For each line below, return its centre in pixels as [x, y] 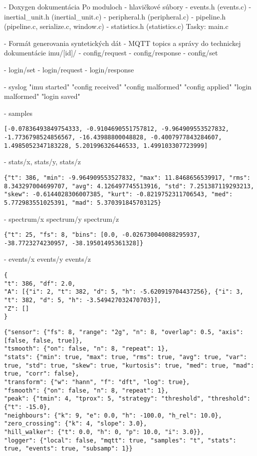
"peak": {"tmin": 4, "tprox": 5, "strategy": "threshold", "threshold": [127, 399]
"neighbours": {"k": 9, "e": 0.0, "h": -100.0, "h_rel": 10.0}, [113, 415]
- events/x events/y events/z [48, 259]
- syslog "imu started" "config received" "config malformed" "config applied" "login [128, 86]
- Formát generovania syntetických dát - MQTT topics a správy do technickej [123, 43]
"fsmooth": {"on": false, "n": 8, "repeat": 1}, [86, 390]
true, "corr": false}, [42, 374]
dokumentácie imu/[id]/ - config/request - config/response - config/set [111, 53]
